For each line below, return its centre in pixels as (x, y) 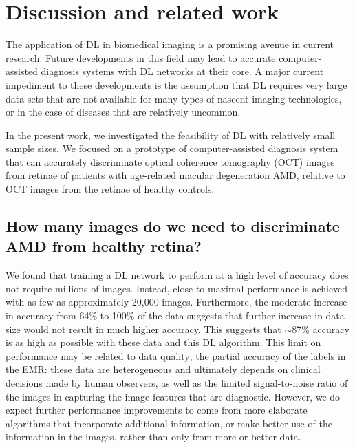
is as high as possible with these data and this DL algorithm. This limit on (163, 342)
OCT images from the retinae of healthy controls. (110, 189)
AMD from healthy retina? (104, 246)
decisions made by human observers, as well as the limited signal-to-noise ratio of (177, 383)
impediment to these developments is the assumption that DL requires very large (176, 84)
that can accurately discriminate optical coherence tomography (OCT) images (170, 161)
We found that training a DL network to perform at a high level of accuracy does (177, 275)
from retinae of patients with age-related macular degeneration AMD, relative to (175, 175)
